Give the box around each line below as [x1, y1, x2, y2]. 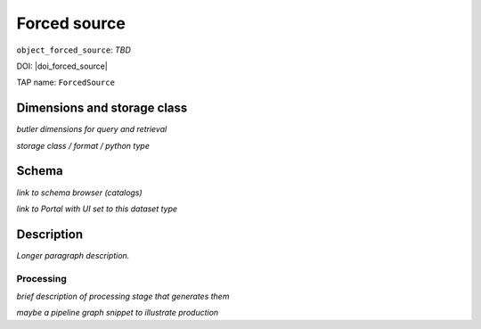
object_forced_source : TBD [16, 45, 131, 55]
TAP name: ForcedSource [16, 77, 116, 88]
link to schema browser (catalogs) [16, 187, 143, 198]
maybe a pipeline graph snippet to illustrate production [16, 308, 219, 318]
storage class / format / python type [16, 140, 151, 151]
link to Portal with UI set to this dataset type [16, 203, 178, 214]
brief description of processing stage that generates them [16, 291, 230, 301]
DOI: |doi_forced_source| [16, 61, 109, 71]
